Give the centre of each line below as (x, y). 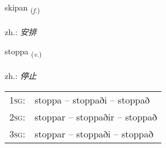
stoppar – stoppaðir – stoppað (96, 116)
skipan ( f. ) (23, 8)
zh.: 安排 (21, 31)
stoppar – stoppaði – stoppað (94, 133)
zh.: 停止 (21, 76)
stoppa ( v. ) (23, 52)
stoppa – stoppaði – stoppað (92, 99)
